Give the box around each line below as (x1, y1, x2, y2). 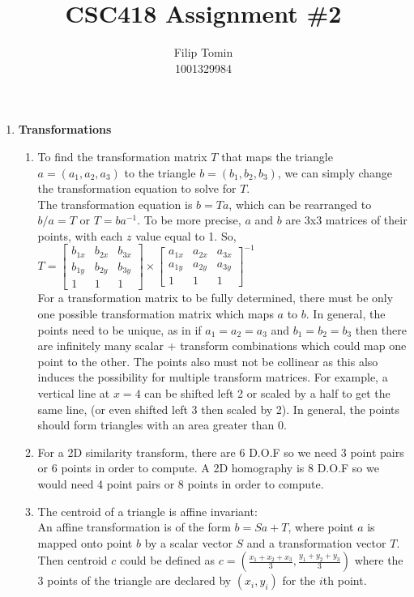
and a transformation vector (246, 534, 386, 551)
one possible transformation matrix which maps (37, 305, 274, 322)
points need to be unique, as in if (37, 321, 202, 338)
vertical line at (37, 385, 110, 402)
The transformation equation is (37, 195, 193, 212)
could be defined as (119, 552, 216, 569)
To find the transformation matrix (37, 147, 207, 164)
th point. (322, 572, 367, 589)
